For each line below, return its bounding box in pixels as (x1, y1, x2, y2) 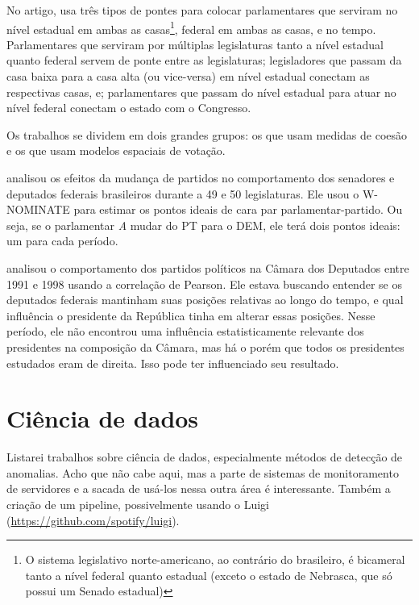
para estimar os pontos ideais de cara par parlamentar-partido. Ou (73, 201, 403, 218)
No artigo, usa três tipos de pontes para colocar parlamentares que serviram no (6, 2, 398, 18)
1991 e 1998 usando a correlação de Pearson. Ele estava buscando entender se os (6, 275, 402, 292)
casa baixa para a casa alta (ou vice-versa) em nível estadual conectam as (6, 68, 370, 85)
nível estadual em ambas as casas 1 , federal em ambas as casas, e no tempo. (6, 18, 376, 37)
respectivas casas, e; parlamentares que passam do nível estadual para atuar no (6, 83, 396, 100)
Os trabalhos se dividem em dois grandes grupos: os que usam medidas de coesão (6, 126, 408, 143)
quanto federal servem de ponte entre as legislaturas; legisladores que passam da (6, 52, 402, 69)
